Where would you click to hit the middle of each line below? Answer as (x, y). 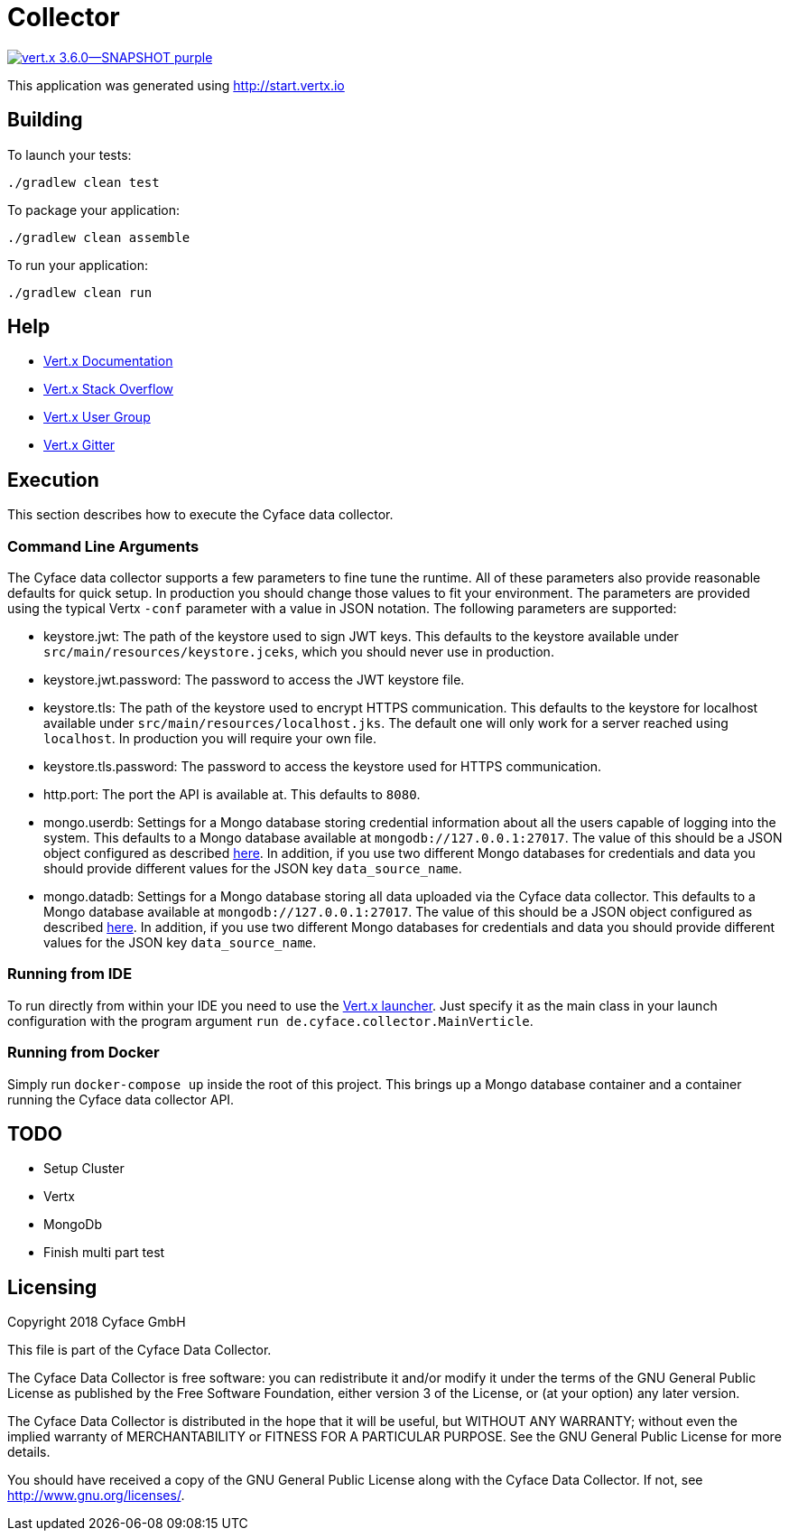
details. (29, 1452)
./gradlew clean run (80, 292)
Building (45, 120)
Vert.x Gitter (79, 445)
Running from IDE (70, 974)
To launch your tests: (70, 154)
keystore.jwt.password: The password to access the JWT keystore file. (254, 680)
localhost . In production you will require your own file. (210, 739)
